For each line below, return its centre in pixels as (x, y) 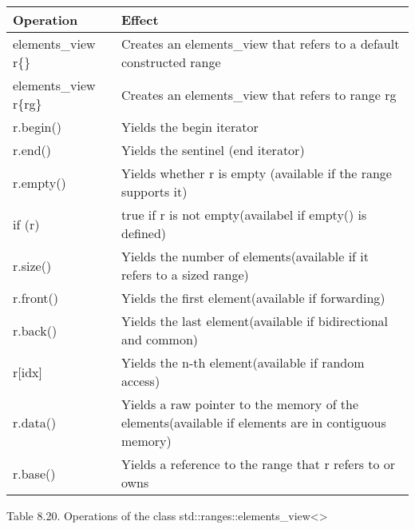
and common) (160, 339)
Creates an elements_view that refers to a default (261, 44)
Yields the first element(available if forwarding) (253, 298)
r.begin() (37, 127)
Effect (140, 20)
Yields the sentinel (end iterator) (213, 150)
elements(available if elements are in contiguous (254, 422)
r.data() (35, 422)
